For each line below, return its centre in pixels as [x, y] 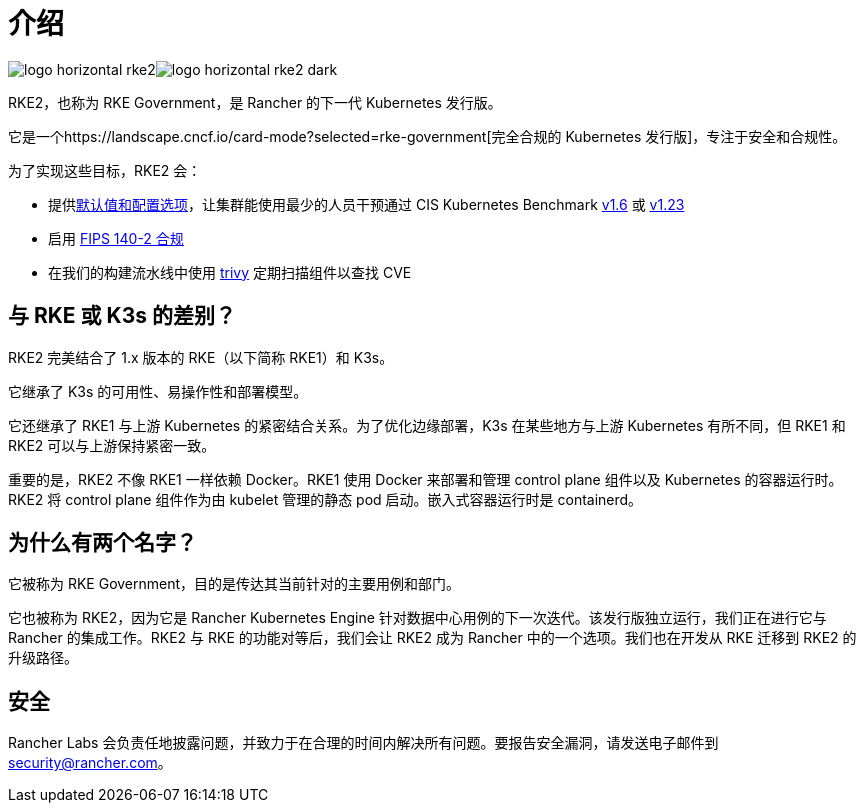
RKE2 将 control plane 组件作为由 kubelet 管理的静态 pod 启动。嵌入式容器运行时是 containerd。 [325, 499]
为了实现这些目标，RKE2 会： [105, 170]
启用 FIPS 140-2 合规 [116, 238]
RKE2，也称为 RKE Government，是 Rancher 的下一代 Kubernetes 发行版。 [255, 102]
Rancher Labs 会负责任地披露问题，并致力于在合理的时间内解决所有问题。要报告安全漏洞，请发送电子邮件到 [363, 743]
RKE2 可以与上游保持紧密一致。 [112, 445]
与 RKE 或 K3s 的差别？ [122, 316]
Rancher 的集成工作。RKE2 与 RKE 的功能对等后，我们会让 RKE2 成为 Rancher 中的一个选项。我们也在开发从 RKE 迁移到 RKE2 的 [432, 638]
